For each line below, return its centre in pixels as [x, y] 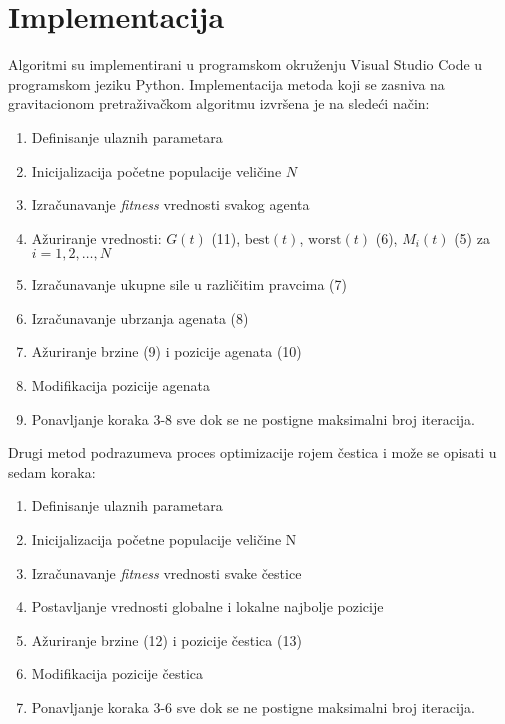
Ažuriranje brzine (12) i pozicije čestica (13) [166, 639]
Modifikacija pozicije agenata [120, 385]
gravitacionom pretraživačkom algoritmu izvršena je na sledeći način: [219, 103]
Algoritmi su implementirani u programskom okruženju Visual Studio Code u [245, 64]
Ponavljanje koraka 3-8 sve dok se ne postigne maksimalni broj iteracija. [253, 418]
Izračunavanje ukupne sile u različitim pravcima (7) [189, 284]
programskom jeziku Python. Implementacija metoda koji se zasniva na [226, 83]
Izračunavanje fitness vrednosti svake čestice [166, 572]
